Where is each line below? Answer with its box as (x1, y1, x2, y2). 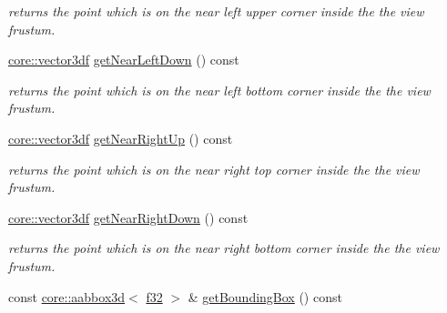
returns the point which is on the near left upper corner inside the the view (8, 2, 424, 20)
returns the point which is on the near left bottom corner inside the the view (8, 80, 431, 99)
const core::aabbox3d (8, 287, 126, 306)
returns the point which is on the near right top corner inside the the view (8, 159, 420, 178)
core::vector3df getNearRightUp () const (8, 128, 233, 147)
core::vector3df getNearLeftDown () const (8, 50, 239, 69)
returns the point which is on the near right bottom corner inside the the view (8, 238, 440, 257)
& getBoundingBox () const (188, 287, 342, 306)
